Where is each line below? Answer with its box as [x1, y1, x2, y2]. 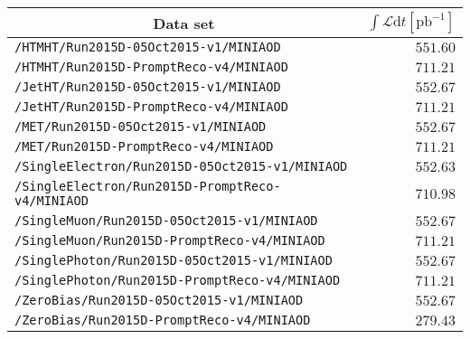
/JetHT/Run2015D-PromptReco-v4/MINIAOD [14, 99, 288, 114]
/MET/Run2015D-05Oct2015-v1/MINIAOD [14, 119, 267, 134]
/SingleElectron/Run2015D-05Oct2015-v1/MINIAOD [14, 159, 348, 174]
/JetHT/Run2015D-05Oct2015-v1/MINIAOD [14, 80, 281, 94]
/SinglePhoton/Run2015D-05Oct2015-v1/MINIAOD [14, 253, 333, 268]
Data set [153, 12, 215, 33]
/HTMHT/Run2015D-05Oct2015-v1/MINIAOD [14, 40, 281, 54]
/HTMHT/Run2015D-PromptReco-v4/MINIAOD [14, 60, 288, 74]
